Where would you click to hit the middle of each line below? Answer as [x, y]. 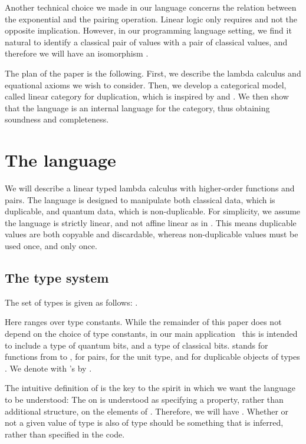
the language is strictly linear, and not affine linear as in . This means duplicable [151, 222]
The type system [57, 278]
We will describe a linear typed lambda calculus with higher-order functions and [150, 188]
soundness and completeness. [57, 119]
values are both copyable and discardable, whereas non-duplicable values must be [152, 234]
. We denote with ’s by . [48, 368]
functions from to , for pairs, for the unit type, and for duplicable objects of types [152, 357]
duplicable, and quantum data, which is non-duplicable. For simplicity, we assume [153, 211]
